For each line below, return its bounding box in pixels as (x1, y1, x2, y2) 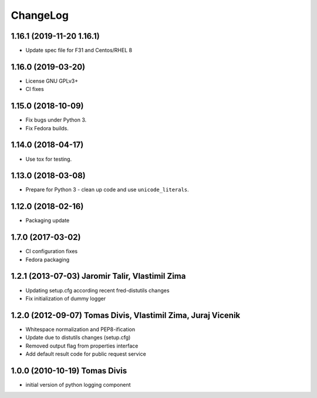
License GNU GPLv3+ (25, 77, 79, 85)
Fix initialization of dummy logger (25, 295, 106, 302)
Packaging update (25, 217, 70, 224)
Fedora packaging (25, 256, 70, 263)
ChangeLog (11, 9, 69, 22)
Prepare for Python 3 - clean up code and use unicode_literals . (25, 186, 189, 193)
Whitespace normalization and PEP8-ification (25, 326, 135, 333)
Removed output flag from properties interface (25, 342, 139, 349)
